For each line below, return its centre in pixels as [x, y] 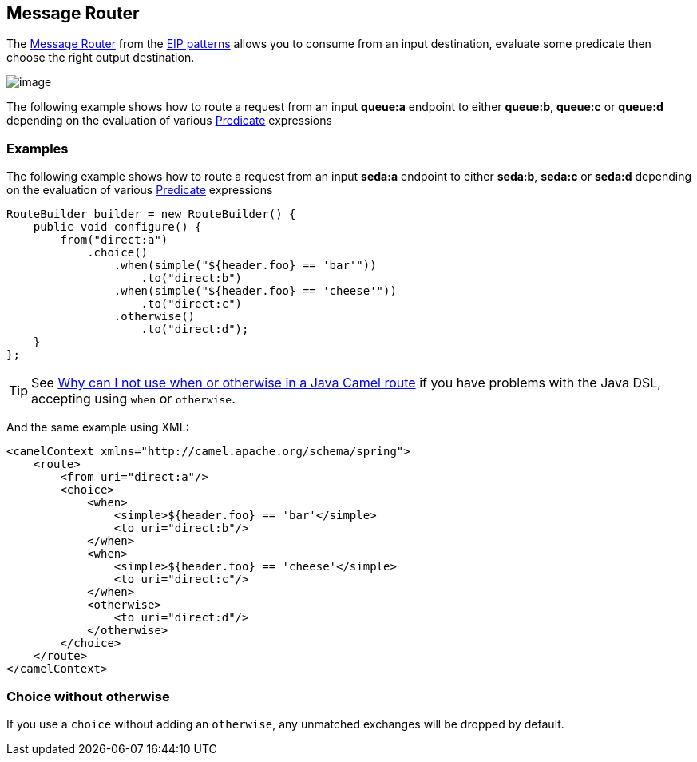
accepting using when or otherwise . [133, 399]
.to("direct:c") [192, 304]
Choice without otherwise [88, 696]
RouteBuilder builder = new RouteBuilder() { [151, 214]
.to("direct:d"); [195, 329]
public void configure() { [117, 227]
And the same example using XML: [98, 427]
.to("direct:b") [192, 278]
